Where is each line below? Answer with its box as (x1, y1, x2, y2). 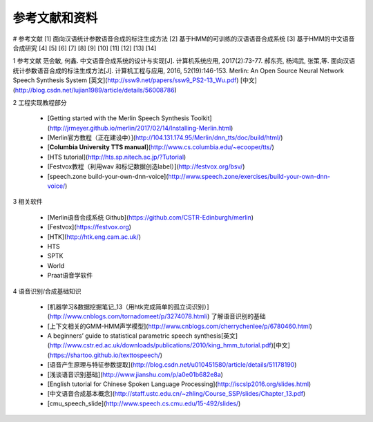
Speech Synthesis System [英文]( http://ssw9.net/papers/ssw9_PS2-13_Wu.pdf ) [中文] (12, 76, 257, 84)
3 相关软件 (12, 198, 43, 206)
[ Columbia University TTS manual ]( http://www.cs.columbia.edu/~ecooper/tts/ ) (47, 143, 274, 151)
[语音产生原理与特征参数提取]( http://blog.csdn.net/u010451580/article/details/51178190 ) (47, 361, 297, 369)
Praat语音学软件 (47, 271, 93, 280)
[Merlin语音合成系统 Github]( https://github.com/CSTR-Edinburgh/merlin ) (47, 213, 254, 221)
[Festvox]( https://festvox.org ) (47, 223, 131, 231)
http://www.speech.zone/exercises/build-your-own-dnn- (168, 172, 331, 180)
